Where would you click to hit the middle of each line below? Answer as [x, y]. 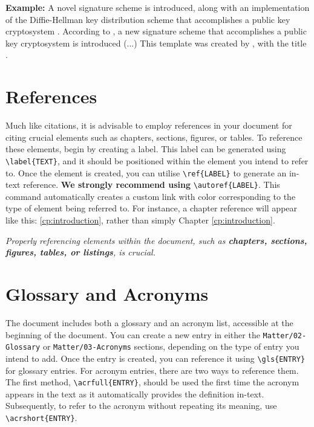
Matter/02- [285, 335]
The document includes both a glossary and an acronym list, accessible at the [149, 322]
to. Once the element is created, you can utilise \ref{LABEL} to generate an [146, 172]
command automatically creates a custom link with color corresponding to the [151, 196]
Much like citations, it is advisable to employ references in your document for [149, 125]
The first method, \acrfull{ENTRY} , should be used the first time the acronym [152, 382]
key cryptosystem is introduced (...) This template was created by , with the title [156, 43]
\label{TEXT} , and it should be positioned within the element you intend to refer [157, 160]
